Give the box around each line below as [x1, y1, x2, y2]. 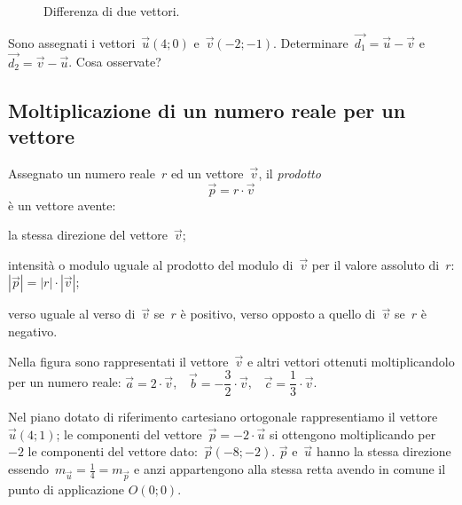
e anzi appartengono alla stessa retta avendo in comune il [134, 460, 446, 478]
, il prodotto [258, 163, 321, 182]
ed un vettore [170, 163, 244, 182]
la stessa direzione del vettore [8, 225, 168, 244]
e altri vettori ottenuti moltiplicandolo [247, 351, 455, 370]
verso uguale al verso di [8, 304, 136, 323]
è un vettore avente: [8, 195, 116, 214]
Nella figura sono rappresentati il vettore [8, 351, 229, 370]
